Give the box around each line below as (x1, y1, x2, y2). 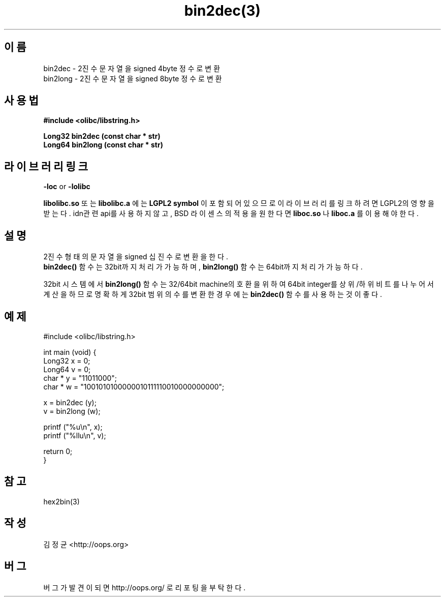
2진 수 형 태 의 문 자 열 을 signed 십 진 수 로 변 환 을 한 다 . (43, 252, 228, 261)
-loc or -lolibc (43, 182, 90, 191)
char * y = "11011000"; (43, 373, 117, 382)
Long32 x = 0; (43, 356, 90, 365)
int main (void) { (43, 347, 97, 356)
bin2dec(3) (184, 2, 261, 19)
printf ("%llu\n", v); (43, 431, 106, 440)
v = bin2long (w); (43, 406, 101, 415)
